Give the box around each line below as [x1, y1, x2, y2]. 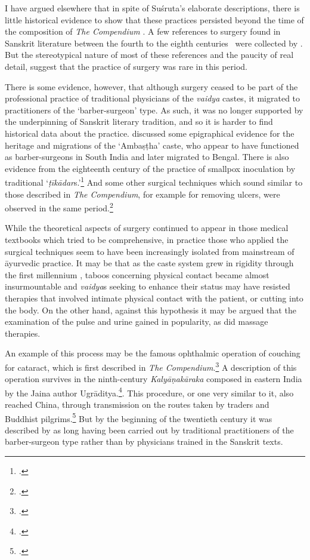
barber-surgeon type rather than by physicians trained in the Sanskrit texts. [5, 435, 283, 448]
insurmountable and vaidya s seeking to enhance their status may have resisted [5, 280, 290, 293]
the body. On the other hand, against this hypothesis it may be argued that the [5, 303, 296, 316]
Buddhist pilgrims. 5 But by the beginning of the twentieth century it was [5, 410, 272, 424]
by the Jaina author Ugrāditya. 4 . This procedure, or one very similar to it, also [5, 384, 294, 399]
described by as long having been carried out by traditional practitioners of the [5, 423, 294, 436]
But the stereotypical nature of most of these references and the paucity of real [5, 48, 294, 61]
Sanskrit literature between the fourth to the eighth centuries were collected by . [5, 36, 303, 49]
